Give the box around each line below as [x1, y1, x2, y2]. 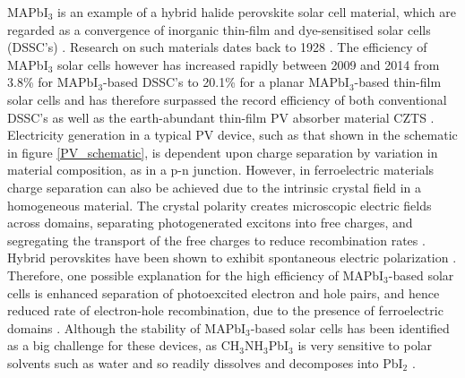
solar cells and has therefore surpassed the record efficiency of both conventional [7, 90, 447, 108]
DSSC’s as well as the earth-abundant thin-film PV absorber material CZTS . [7, 107, 435, 126]
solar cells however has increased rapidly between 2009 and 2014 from [57, 55, 440, 73]
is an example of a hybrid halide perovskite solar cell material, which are [57, 3, 456, 21]
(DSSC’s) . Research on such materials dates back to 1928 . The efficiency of [7, 38, 427, 56]
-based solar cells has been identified [250, 318, 450, 337]
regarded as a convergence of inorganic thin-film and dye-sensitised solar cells [7, 20, 431, 39]
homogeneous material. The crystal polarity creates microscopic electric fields [7, 195, 432, 214]
